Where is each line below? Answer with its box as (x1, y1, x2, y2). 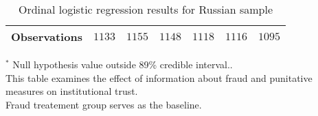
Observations (11, 29, 82, 44)
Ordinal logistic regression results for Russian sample (18, 1, 273, 17)
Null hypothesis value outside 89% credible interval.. (12, 57, 233, 71)
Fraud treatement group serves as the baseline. (5, 97, 202, 111)
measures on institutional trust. (5, 84, 138, 98)
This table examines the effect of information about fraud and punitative (5, 70, 313, 85)
